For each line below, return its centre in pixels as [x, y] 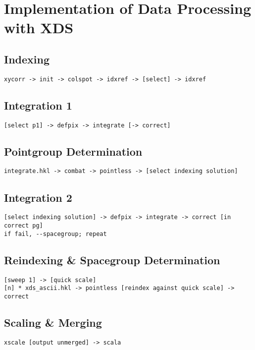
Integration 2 [38, 197]
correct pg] [24, 226]
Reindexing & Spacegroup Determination [112, 260]
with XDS [39, 28]
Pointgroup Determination [73, 151]
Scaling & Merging [53, 322]
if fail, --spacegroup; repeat [55, 234]
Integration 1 [38, 105]
